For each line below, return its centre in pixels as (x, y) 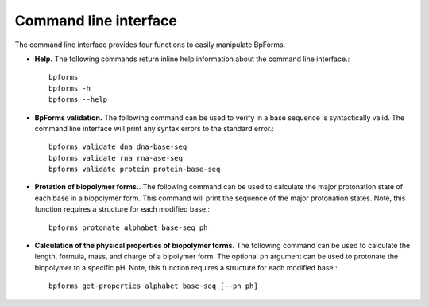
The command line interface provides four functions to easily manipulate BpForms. (150, 45)
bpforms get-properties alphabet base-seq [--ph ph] (153, 286)
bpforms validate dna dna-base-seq (118, 147)
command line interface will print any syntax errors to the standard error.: (154, 128)
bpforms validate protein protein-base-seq (135, 169)
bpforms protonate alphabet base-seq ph (128, 227)
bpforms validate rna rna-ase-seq (116, 158)
